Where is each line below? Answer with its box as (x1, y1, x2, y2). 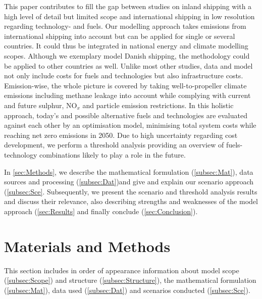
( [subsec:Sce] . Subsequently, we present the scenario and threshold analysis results (4, 186, 257, 196)
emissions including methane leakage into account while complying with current (4, 90, 251, 101)
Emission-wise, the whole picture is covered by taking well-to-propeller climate (4, 80, 247, 90)
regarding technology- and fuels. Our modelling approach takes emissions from (4, 21, 246, 31)
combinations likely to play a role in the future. (39, 149, 186, 160)
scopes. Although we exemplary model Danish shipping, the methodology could (4, 50, 250, 61)
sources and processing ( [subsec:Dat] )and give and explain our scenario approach (4, 176, 254, 187)
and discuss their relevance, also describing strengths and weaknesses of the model (4, 196, 258, 207)
